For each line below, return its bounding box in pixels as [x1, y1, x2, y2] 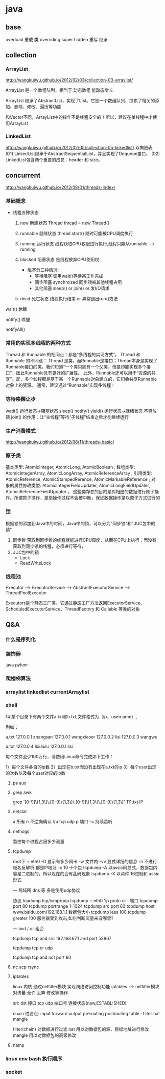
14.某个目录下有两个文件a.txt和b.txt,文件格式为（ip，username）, [5, 713, 137, 719]
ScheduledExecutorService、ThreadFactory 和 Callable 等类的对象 [5, 606, 140, 612]
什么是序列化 [5, 636, 36, 643]
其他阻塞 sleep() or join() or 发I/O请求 [34, 286, 110, 291]
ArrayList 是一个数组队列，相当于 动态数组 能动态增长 [5, 87, 114, 93]
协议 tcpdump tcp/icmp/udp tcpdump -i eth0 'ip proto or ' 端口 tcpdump [12, 897, 158, 903]
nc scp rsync [12, 964, 39, 970]
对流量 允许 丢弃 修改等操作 [12, 990, 68, 996]
